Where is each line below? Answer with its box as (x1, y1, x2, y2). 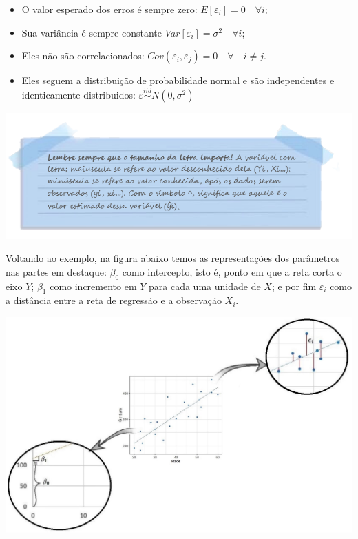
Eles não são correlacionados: (21, 48, 145, 63)
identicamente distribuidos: (21, 88, 136, 101)
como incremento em (50, 278, 137, 293)
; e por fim (271, 278, 317, 293)
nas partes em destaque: (6, 264, 107, 278)
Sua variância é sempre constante (21, 25, 162, 39)
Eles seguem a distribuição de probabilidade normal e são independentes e (21, 73, 335, 88)
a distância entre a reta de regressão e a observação (6, 293, 222, 307)
